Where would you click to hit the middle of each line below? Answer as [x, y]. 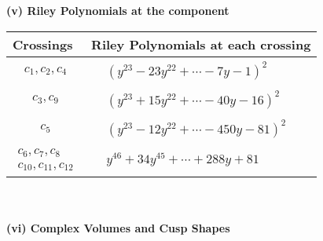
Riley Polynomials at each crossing [201, 44]
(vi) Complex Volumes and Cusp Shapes [118, 228]
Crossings [43, 44]
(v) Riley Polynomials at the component [118, 10]
